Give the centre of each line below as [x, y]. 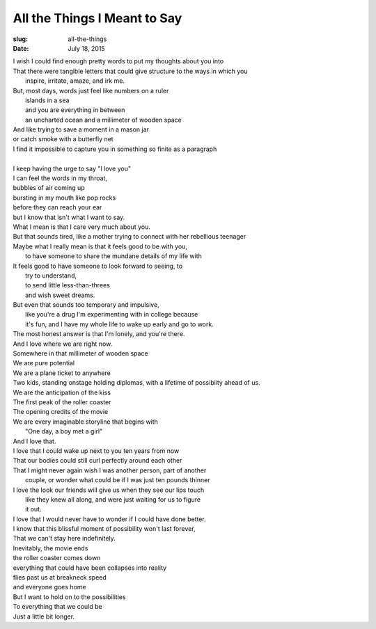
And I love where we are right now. [63, 344]
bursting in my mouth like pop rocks [64, 198]
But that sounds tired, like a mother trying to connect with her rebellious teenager [130, 237]
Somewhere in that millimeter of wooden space [81, 353]
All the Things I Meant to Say [97, 18]
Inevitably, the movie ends [50, 548]
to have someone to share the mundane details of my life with [113, 256]
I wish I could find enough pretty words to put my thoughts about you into [118, 61]
